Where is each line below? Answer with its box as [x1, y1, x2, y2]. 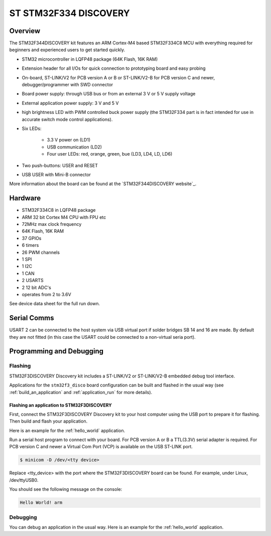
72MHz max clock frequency [22, 221, 82, 227]
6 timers [22, 242, 39, 248]
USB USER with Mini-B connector [22, 171, 91, 178]
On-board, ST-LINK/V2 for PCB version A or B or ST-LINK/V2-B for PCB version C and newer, [22, 74, 215, 80]
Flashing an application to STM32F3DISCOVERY [9, 402, 112, 408]
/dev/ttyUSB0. [9, 477, 39, 483]
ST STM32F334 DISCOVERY [9, 8, 130, 19]
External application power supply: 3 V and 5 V [22, 100, 119, 106]
